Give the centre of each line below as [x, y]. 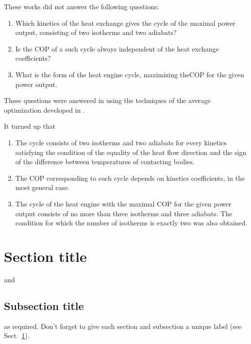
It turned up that [30, 126]
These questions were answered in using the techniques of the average [107, 100]
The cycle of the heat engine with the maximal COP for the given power [123, 203]
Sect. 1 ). [17, 335]
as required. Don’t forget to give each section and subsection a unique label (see [123, 326]
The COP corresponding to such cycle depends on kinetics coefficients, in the [130, 178]
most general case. [42, 187]
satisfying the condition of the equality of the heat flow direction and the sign [131, 152]
